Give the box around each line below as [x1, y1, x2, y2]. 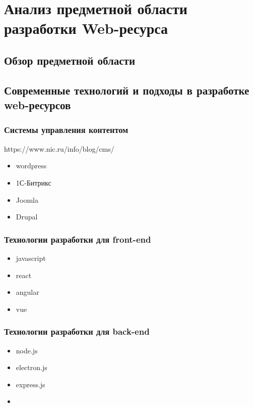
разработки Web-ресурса [4, 18, 168, 38]
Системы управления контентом [4, 123, 129, 136]
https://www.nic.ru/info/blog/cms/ [4, 143, 114, 154]
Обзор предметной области [4, 52, 135, 68]
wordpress [16, 160, 47, 171]
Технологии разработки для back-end [4, 325, 150, 338]
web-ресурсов [4, 97, 71, 113]
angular [16, 287, 39, 297]
